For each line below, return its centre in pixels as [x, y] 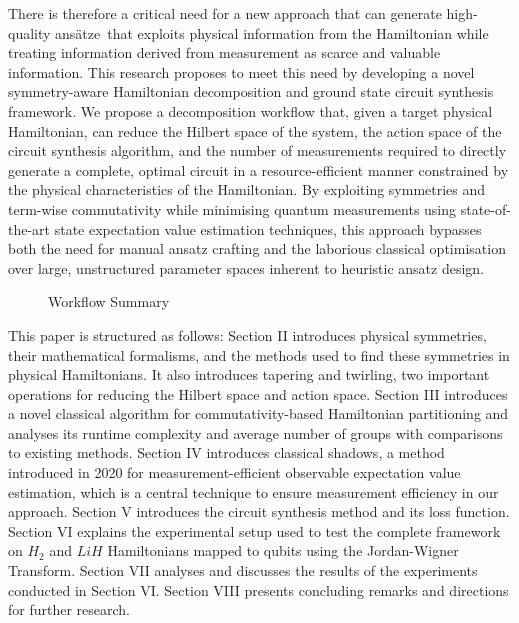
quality [29, 32]
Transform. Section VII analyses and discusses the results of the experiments [243, 570]
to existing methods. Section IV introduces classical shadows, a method [226, 452]
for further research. [69, 609]
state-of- [485, 208]
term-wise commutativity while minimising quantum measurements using [232, 208]
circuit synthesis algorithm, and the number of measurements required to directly [257, 150]
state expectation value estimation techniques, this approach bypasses [268, 228]
